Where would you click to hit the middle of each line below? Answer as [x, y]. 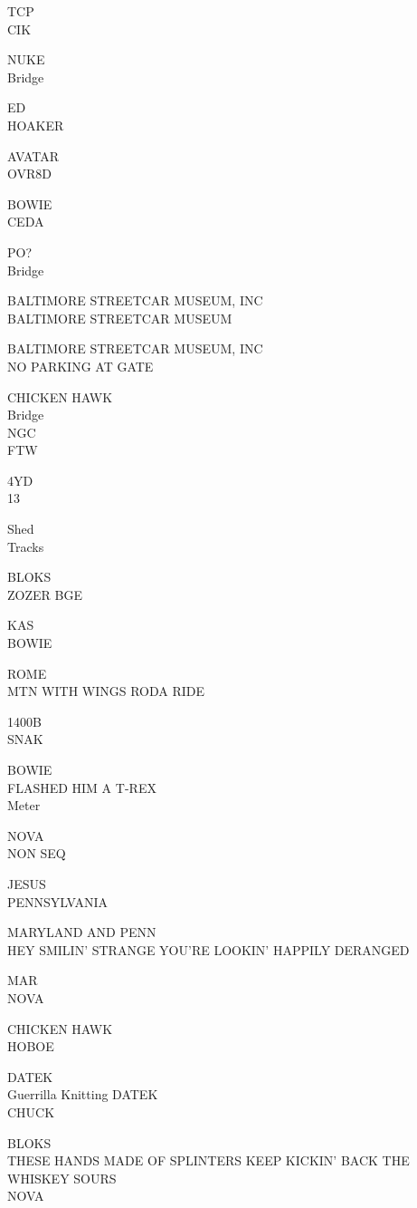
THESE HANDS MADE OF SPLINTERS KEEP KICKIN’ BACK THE [208, 1160]
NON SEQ [37, 853]
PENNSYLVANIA [58, 901]
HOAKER [36, 125]
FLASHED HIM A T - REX [82, 787]
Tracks [26, 546]
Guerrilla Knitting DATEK [83, 1094]
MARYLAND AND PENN [82, 932]
